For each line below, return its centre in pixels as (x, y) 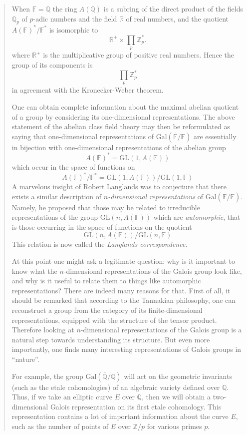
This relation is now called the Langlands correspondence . (100, 244)
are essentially (215, 136)
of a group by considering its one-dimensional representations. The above (123, 116)
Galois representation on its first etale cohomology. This (136, 406)
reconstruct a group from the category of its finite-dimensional (107, 310)
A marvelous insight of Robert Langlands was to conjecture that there (119, 186)
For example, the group (47, 376)
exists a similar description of (57, 196)
